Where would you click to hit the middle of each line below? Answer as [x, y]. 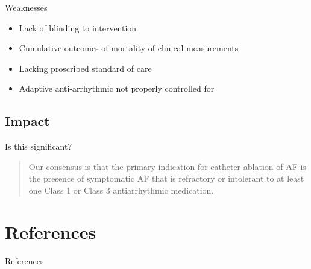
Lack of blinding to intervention [78, 27]
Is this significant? [39, 146]
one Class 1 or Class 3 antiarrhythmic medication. [121, 190]
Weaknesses [26, 7]
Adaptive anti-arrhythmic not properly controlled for [117, 88]
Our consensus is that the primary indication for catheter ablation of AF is [167, 166]
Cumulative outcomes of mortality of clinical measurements [129, 48]
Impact [27, 121]
